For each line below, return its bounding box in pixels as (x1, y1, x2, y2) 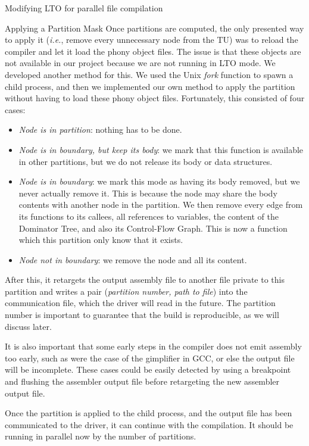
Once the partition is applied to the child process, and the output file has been (5, 407, 292, 419)
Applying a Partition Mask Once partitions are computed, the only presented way (5, 21, 304, 34)
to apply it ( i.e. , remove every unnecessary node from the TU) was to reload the (5, 33, 298, 46)
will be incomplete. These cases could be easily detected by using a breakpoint (5, 363, 291, 376)
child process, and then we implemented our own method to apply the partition (5, 80, 295, 92)
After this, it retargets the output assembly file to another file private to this (5, 273, 285, 286)
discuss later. (5, 320, 52, 332)
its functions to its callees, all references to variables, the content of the (18, 210, 279, 222)
